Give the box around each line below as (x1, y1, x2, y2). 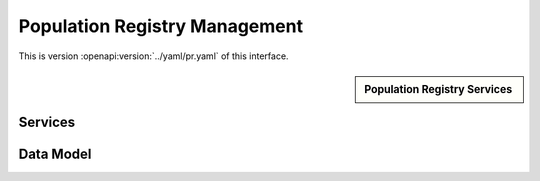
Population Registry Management (18, 15, 304, 37)
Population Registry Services (364, 82, 513, 96)
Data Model (18, 145, 92, 162)
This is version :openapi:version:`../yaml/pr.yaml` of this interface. (18, 50, 289, 62)
